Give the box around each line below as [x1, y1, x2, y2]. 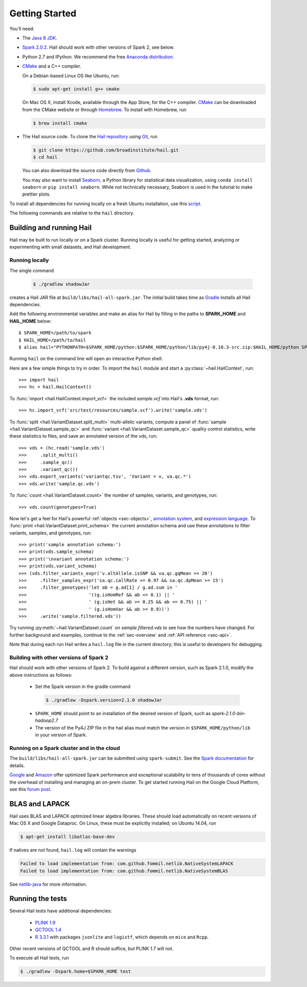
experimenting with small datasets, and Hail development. [9, 244, 131, 250]
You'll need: [9, 26, 35, 32]
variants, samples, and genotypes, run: [9, 530, 92, 536]
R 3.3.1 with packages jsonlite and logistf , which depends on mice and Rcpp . [35, 934, 209, 940]
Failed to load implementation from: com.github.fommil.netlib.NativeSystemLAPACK [20, 861, 234, 867]
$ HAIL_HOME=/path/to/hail [18, 337, 86, 343]
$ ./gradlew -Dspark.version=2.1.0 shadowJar [46, 697, 162, 703]
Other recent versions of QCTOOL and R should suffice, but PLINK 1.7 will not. [9, 946, 174, 952]
